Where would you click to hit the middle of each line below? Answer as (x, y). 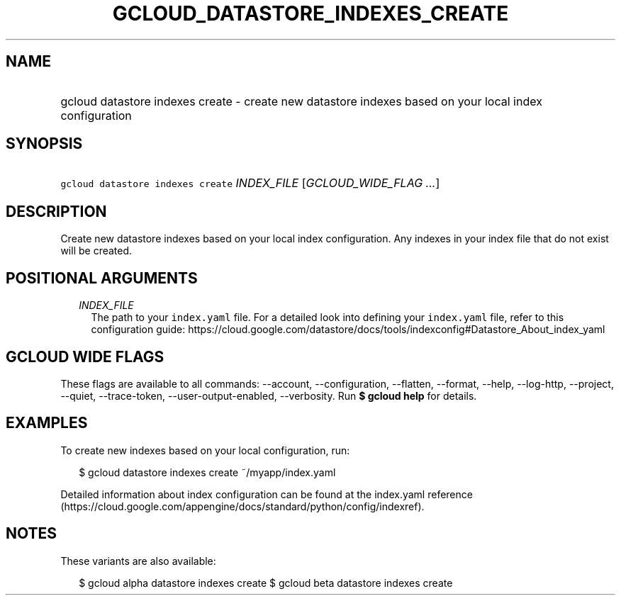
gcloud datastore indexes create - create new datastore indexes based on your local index (301, 101)
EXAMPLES (47, 423)
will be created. (96, 251)
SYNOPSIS (44, 144)
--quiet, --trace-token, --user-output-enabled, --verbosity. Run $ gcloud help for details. (269, 395)
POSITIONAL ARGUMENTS (102, 278)
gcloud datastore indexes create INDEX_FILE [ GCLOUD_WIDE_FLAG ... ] (250, 183)
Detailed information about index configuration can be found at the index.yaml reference (267, 494)
